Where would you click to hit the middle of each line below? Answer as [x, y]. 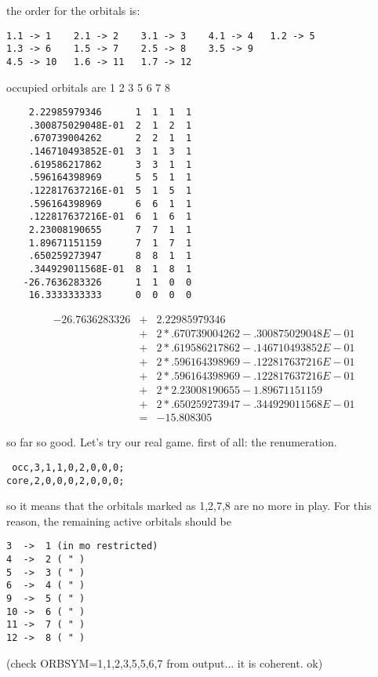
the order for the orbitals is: [73, 10]
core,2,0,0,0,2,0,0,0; [65, 480]
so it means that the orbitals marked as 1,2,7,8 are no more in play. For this [189, 506]
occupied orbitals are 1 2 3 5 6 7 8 [88, 87]
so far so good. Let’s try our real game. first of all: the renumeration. [172, 442]
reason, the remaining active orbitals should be [119, 520]
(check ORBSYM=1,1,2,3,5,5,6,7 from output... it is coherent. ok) [165, 662]
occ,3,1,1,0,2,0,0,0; [68, 467]
